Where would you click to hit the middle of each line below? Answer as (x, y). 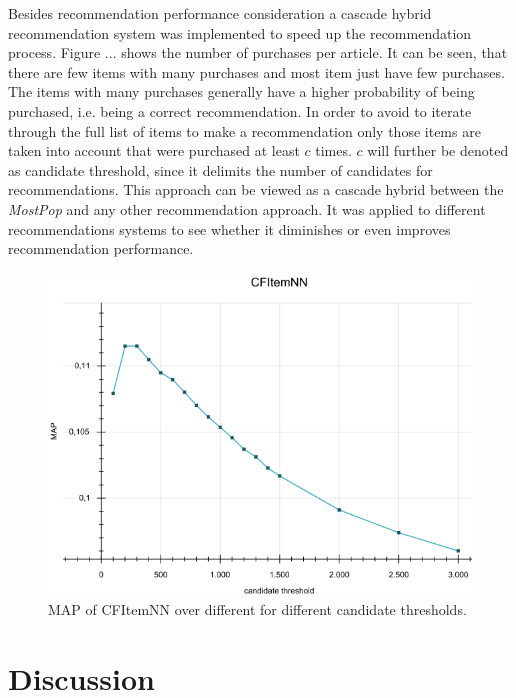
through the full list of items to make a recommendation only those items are (244, 130)
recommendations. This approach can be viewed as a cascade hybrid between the (256, 189)
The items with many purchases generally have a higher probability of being (241, 91)
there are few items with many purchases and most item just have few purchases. (256, 71)
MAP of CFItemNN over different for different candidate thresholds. (257, 609)
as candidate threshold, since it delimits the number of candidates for (220, 169)
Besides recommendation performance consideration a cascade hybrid (220, 13)
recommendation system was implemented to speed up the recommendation (240, 32)
